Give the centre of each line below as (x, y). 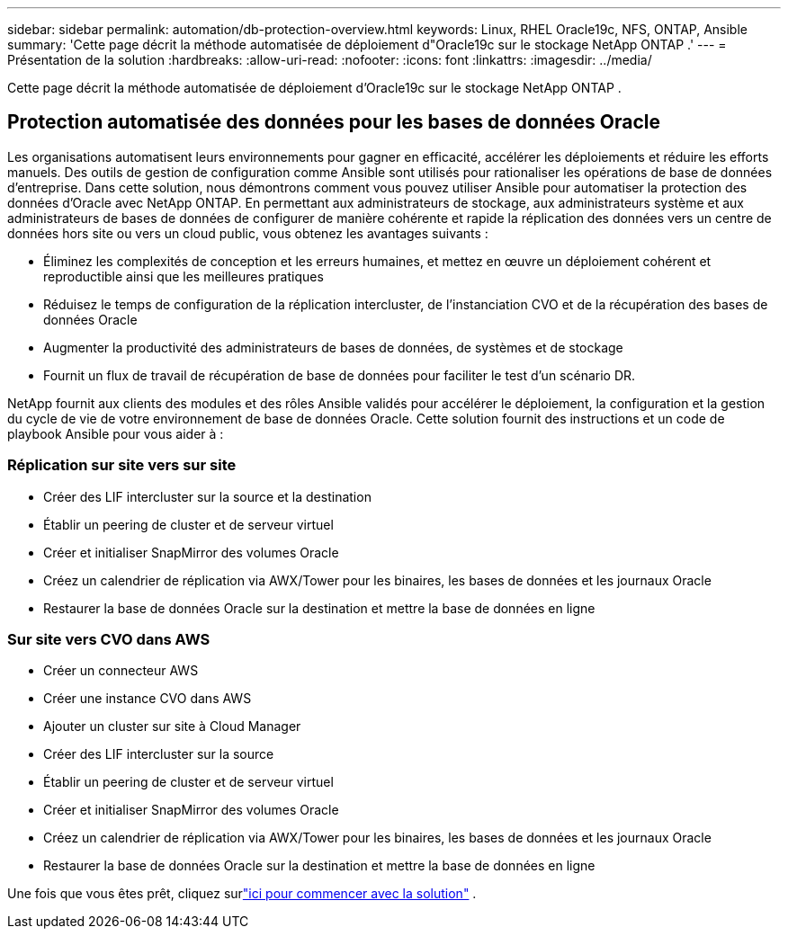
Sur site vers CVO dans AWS (109, 639)
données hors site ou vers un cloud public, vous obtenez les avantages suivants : (248, 233)
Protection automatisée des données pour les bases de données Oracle (334, 122)
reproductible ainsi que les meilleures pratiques (184, 276)
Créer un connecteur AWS (121, 671)
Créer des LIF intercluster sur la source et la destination (207, 496)
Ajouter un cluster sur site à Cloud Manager (172, 727)
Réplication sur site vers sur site (122, 465)
